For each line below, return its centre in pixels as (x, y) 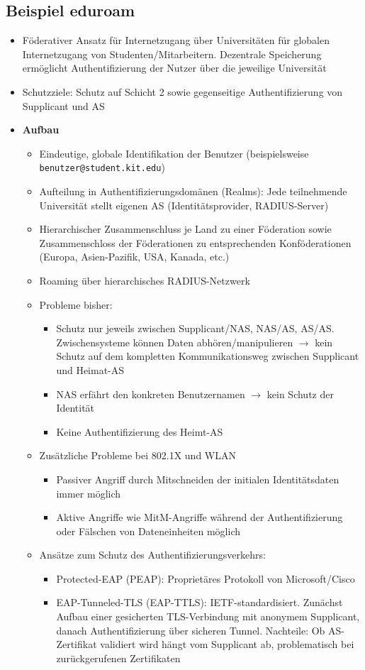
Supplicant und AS (63, 105)
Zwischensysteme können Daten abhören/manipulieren (175, 342)
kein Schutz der (300, 394)
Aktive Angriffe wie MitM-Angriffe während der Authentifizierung (200, 517)
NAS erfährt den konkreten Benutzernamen (151, 394)
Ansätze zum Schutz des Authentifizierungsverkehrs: (152, 555)
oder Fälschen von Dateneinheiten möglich (148, 531)
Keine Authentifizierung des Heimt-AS (140, 431)
